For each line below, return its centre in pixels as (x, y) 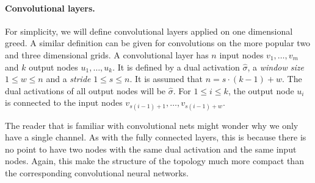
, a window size (276, 67)
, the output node (261, 90)
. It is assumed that (166, 79)
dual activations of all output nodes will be (85, 90)
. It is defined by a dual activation (176, 67)
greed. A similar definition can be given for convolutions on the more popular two (158, 43)
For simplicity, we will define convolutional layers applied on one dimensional (149, 31)
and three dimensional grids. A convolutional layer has (107, 54)
